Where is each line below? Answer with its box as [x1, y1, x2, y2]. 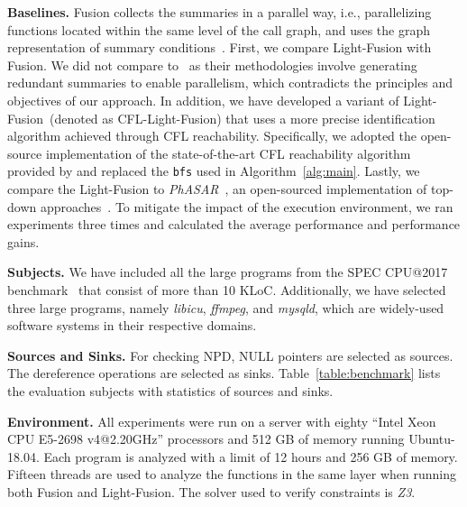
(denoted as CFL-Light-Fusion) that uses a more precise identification [49, 108, 435, 127]
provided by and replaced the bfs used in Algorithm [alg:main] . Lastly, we [7, 161, 420, 180]
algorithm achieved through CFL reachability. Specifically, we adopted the [7, 126, 417, 145]
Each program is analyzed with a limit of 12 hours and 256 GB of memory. [43, 447, 458, 466]
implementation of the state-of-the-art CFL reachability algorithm [45, 143, 411, 162]
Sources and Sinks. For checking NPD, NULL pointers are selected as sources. [7, 346, 453, 364]
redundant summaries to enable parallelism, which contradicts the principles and [7, 73, 453, 92]
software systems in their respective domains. [7, 316, 257, 335]
